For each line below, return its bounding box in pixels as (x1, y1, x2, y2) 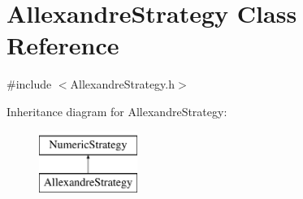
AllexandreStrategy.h (70, 76, 175, 93)
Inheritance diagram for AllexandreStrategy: (6, 102, 227, 119)
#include (6, 76, 52, 93)
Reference (6, 28, 119, 62)
